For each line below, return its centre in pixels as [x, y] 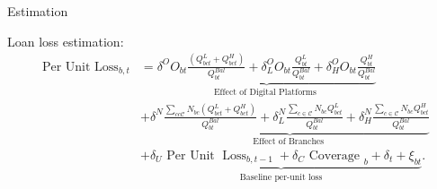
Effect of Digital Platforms [265, 93]
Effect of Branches [289, 142]
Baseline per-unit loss [281, 177]
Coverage [334, 155]
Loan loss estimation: [66, 41]
